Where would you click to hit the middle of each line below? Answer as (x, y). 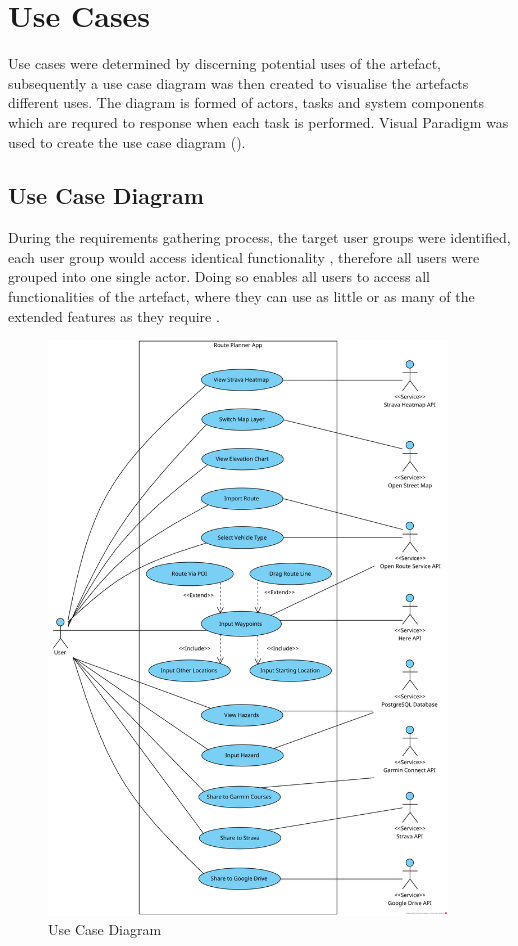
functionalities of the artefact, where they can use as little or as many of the (241, 296)
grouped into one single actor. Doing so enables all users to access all (219, 276)
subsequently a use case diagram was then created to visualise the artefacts (238, 82)
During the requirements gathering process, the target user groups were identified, (259, 237)
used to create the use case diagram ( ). (127, 141)
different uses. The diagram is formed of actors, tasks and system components (246, 102)
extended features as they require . (114, 315)
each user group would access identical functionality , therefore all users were (244, 256)
